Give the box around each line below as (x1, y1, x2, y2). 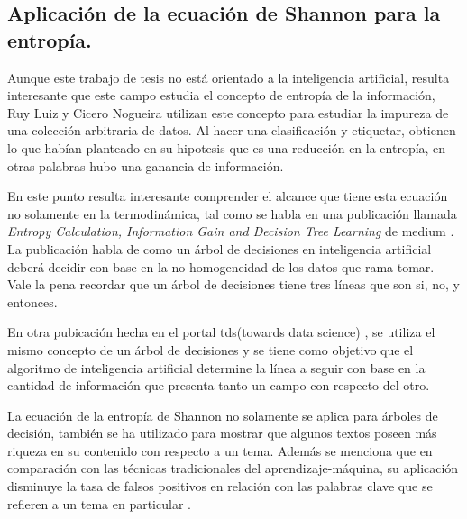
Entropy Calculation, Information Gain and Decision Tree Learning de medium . (7, 222, 454, 241)
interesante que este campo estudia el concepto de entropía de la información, (7, 86, 435, 105)
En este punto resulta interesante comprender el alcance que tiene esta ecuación (7, 187, 448, 205)
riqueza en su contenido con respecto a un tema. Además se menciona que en (7, 441, 433, 460)
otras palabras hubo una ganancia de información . (7, 156, 284, 175)
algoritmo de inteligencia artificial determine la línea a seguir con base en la (7, 358, 426, 377)
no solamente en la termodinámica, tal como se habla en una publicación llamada (7, 204, 457, 223)
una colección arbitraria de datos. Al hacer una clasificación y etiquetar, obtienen (7, 121, 456, 140)
